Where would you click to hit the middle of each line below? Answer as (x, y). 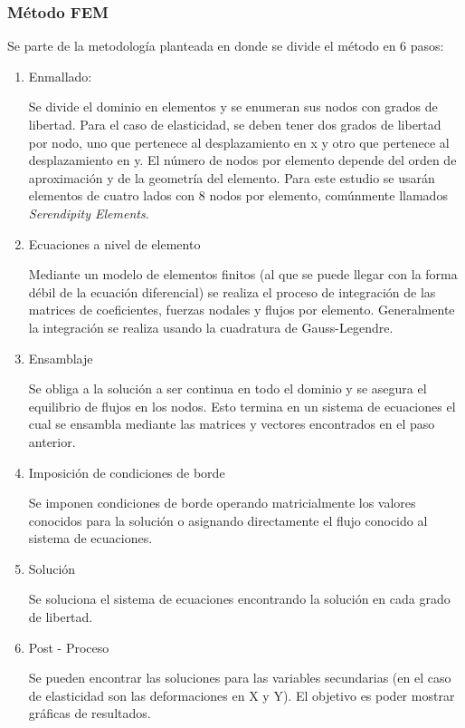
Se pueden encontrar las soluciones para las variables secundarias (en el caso (240, 678)
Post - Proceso (69, 647)
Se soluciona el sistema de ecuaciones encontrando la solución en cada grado (239, 599)
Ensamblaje (61, 358)
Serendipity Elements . (89, 213)
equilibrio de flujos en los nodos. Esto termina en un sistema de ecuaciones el (242, 406)
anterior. (52, 441)
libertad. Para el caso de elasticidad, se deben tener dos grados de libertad (235, 124)
